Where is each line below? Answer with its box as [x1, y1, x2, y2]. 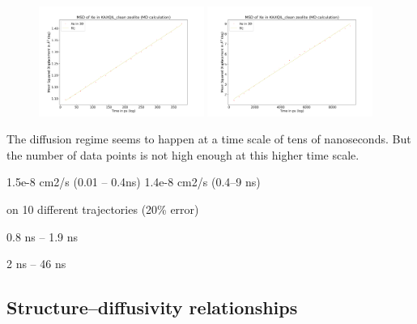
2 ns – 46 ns [6, 255, 66, 272]
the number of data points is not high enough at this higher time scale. [6, 146, 360, 163]
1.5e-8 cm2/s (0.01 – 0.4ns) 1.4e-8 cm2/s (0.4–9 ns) [6, 173, 261, 190]
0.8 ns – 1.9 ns [6, 228, 79, 245]
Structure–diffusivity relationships [6, 295, 298, 320]
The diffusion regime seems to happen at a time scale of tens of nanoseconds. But [6, 130, 411, 147]
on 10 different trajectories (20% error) [6, 200, 199, 217]
